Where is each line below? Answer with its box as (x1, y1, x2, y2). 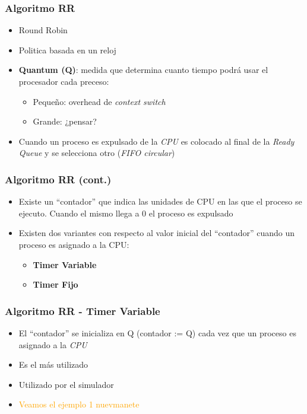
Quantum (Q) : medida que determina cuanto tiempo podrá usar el (18, 63, 268, 76)
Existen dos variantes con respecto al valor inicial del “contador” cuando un (18, 227, 295, 239)
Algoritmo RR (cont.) (5, 171, 112, 186)
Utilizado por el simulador (18, 378, 114, 390)
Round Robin (18, 24, 68, 36)
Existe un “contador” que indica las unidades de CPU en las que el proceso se (18, 195, 302, 208)
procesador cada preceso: (18, 75, 109, 87)
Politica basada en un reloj (18, 43, 116, 56)
